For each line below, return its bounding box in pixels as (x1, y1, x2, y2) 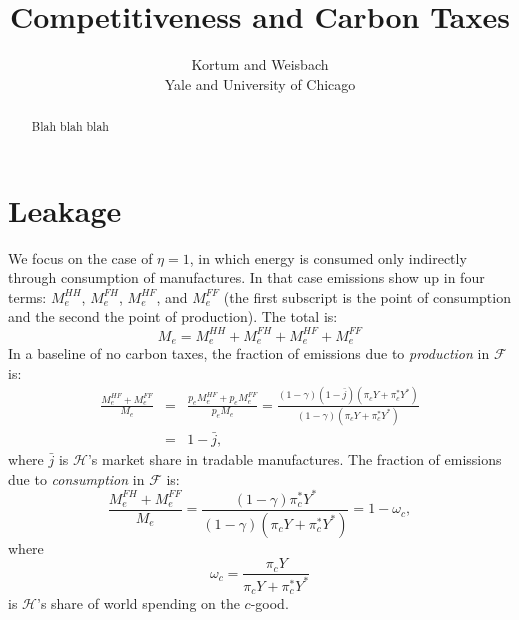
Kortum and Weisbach (191, 54, 329, 75)
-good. (250, 593, 289, 614)
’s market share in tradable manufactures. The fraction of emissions (87, 449, 502, 470)
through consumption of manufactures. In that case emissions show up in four (8, 267, 485, 288)
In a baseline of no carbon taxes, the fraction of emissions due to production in (8, 343, 490, 364)
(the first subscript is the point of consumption (223, 286, 511, 307)
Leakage (8, 189, 122, 230)
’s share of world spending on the (37, 593, 240, 614)
